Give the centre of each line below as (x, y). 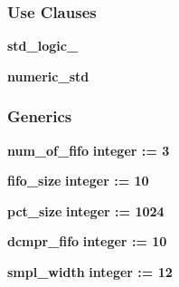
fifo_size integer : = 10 (78, 181)
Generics (40, 116)
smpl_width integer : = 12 (90, 272)
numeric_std (48, 76)
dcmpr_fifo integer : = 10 (87, 241)
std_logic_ (43, 46)
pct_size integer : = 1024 (86, 210)
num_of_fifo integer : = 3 (89, 150)
